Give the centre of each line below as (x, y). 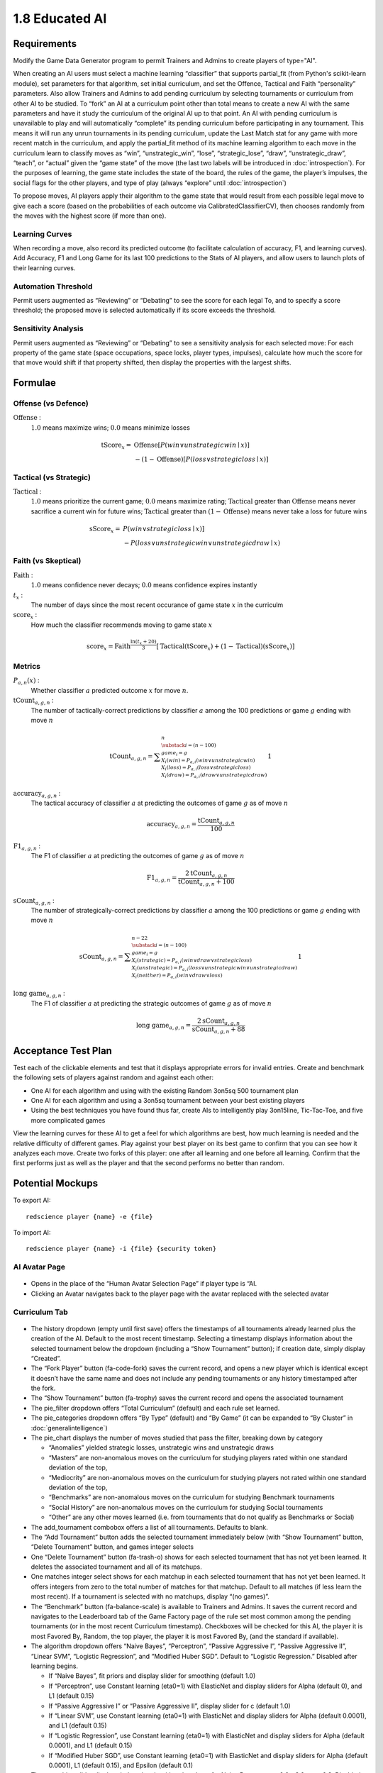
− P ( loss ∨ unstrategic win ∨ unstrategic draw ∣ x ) (202, 543)
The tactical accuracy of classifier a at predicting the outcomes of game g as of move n (160, 803)
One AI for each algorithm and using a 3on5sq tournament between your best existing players (168, 1100)
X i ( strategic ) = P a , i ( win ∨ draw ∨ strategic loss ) (191, 961)
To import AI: (32, 1233)
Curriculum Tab (40, 1312)
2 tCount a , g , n (206, 874)
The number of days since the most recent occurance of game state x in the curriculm (157, 605)
